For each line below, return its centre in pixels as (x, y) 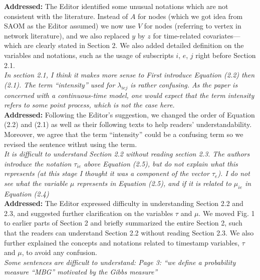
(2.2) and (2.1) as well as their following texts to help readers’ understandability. (128, 124)
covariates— (222, 35)
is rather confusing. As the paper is (184, 84)
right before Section (226, 55)
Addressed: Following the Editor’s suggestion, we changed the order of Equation (129, 114)
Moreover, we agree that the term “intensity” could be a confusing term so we (124, 134)
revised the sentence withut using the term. (71, 144)
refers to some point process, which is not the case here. (89, 105)
